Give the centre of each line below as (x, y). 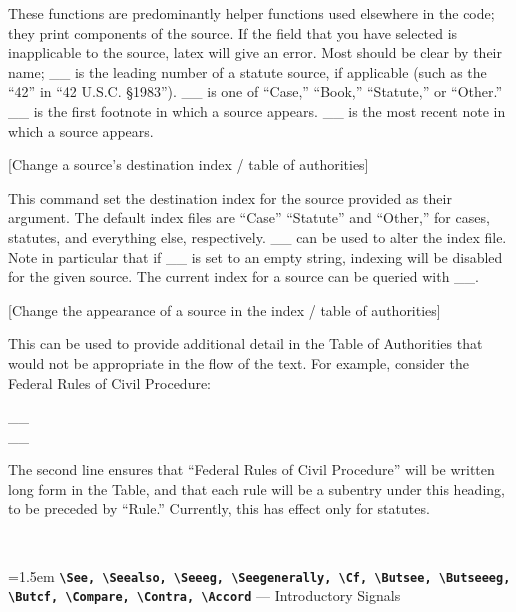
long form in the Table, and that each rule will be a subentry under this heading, (256, 488)
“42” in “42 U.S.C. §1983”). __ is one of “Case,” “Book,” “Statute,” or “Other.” (255, 91)
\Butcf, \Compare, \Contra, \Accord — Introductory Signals (204, 595)
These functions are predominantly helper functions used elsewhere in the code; (251, 13)
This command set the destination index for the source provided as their (230, 197)
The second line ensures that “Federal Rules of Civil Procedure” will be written (251, 469)
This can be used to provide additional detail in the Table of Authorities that (245, 343)
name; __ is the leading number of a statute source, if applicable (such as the (247, 71)
